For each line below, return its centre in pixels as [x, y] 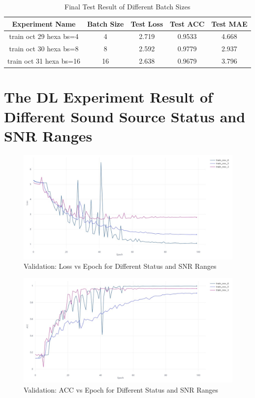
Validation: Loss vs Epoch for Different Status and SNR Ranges [120, 266]
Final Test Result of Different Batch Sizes [127, 6]
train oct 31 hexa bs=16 [44, 61]
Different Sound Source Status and [125, 116]
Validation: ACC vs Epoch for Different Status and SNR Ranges [121, 389]
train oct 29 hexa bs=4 [44, 36]
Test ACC [187, 23]
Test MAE [229, 23]
